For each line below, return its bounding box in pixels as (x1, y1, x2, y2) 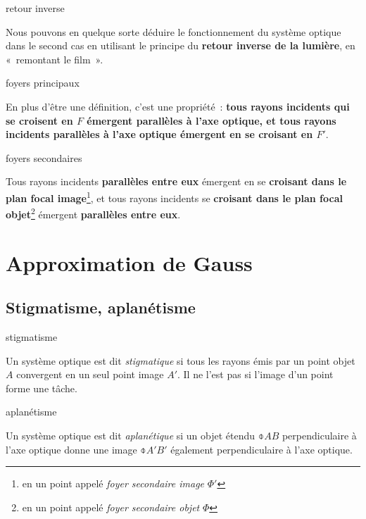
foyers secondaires (6, 150, 82, 165)
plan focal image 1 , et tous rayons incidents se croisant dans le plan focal (6, 188, 343, 205)
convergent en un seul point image (16, 367, 164, 382)
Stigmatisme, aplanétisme (6, 296, 196, 318)
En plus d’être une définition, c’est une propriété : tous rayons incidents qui (6, 99, 350, 113)
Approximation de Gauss (6, 248, 253, 277)
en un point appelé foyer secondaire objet (22, 499, 200, 514)
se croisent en (6, 113, 73, 127)
